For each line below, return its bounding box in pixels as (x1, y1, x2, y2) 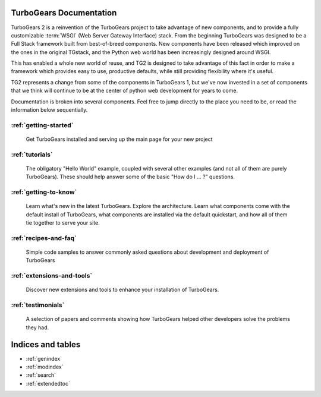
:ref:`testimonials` (11, 301, 65, 309)
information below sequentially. (11, 106, 88, 114)
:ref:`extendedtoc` (26, 380, 71, 387)
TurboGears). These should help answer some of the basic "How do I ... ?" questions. (26, 173, 235, 181)
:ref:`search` (26, 371, 56, 379)
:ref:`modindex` (26, 363, 64, 370)
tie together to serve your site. (26, 219, 100, 226)
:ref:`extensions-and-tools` (11, 272, 93, 280)
